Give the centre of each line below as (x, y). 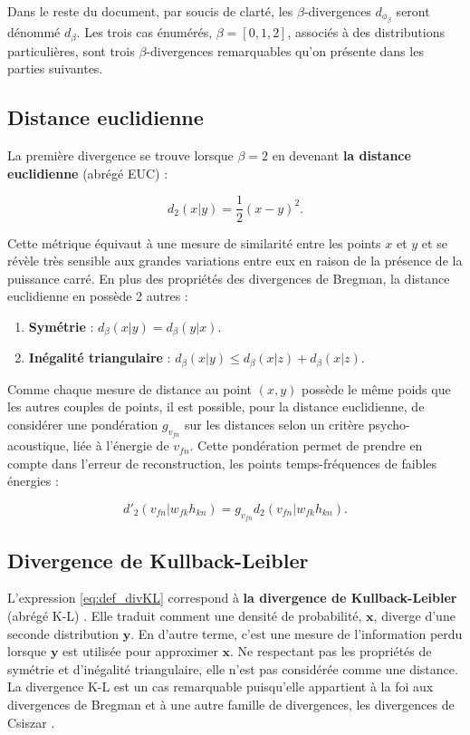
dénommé (34, 32)
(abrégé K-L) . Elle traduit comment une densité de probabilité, (185, 615)
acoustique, (38, 445)
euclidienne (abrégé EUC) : (88, 173)
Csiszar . (31, 722)
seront (413, 11)
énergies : (33, 481)
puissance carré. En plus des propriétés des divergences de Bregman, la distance (229, 278)
